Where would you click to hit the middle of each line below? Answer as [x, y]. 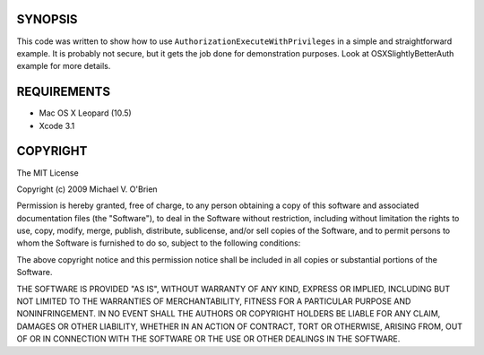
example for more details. [64, 66]
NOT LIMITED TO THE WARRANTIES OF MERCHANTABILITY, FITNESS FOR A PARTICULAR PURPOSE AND [214, 301]
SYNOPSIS [47, 19]
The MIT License [48, 173]
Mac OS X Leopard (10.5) [85, 113]
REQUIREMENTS [64, 92]
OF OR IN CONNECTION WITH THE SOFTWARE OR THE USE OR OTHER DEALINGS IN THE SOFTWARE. [208, 339]
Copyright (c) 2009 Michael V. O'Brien [87, 189]
